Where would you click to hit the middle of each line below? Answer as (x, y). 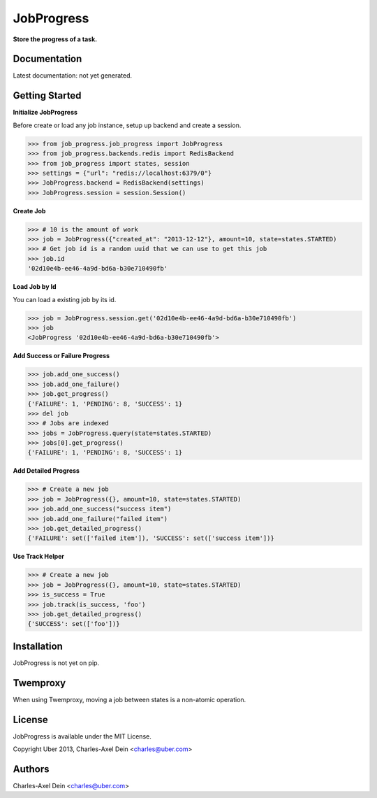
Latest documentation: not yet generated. (73, 76)
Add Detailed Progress (46, 471)
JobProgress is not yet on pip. (56, 663)
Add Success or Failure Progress (61, 356)
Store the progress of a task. (55, 39)
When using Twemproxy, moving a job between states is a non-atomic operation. (130, 699)
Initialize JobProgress (45, 113)
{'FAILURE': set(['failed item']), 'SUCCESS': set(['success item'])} (151, 538)
